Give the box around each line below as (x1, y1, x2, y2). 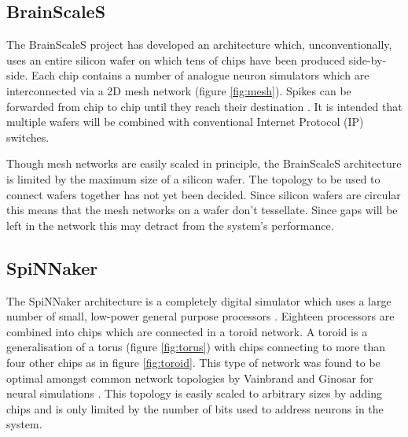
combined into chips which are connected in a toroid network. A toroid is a (6, 323, 368, 339)
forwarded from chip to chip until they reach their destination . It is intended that (6, 98, 402, 114)
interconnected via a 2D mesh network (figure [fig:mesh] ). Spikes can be (6, 82, 351, 98)
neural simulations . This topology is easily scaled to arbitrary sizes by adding (6, 385, 382, 402)
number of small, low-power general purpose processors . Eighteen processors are (6, 308, 395, 324)
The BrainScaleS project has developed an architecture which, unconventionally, (6, 36, 392, 53)
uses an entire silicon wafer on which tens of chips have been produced (6, 51, 345, 68)
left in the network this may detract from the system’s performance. (6, 217, 334, 233)
